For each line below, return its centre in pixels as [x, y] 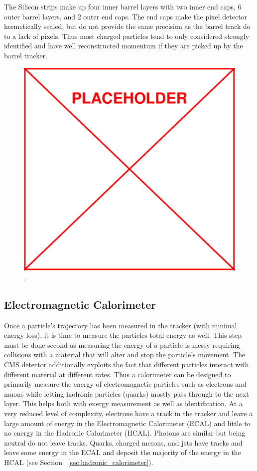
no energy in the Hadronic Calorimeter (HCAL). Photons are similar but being [125, 433]
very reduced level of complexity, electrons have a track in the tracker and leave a [128, 413]
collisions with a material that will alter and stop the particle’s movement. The [125, 354]
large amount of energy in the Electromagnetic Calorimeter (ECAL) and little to [127, 423]
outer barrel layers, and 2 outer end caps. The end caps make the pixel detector [126, 16]
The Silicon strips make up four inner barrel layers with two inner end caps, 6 [123, 6]
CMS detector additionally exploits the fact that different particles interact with [127, 364]
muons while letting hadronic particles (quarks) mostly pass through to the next [127, 393]
